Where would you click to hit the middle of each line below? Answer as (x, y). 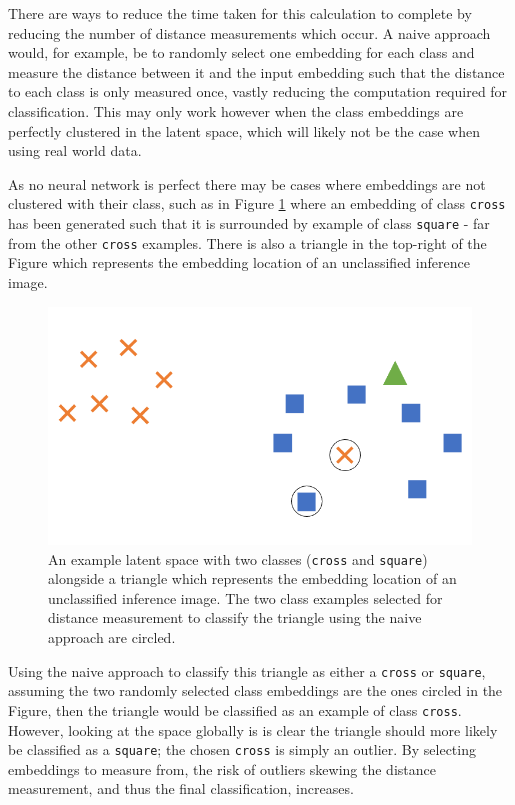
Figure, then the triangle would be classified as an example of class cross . (235, 709)
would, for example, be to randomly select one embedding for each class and (241, 52)
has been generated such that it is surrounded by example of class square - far (249, 223)
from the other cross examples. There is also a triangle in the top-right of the (247, 242)
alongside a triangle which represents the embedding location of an (252, 578)
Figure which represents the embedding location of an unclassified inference (239, 262)
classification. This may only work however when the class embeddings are (236, 110)
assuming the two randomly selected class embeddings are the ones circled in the (255, 690)
